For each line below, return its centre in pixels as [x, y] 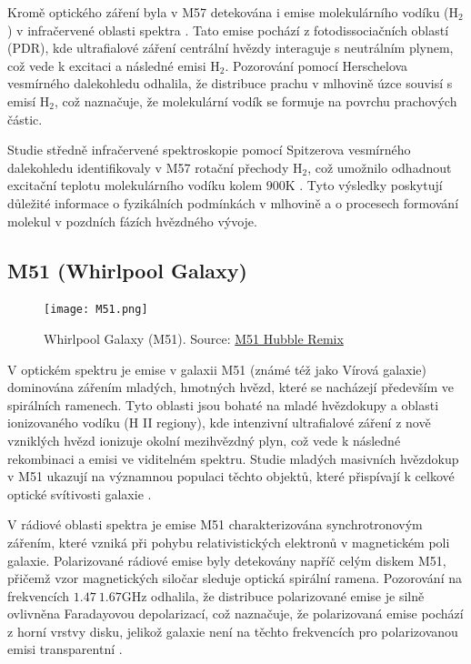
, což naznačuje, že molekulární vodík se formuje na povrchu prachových [256, 101]
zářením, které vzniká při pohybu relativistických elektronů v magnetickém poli [229, 542]
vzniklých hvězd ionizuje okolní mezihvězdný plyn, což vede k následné [204, 440]
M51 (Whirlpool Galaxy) [127, 270]
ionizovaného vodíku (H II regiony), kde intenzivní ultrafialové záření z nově [219, 423]
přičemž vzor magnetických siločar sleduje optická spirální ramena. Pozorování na [235, 578]
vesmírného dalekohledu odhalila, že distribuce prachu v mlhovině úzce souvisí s [230, 83]
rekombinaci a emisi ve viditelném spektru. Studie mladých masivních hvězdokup [233, 458]
